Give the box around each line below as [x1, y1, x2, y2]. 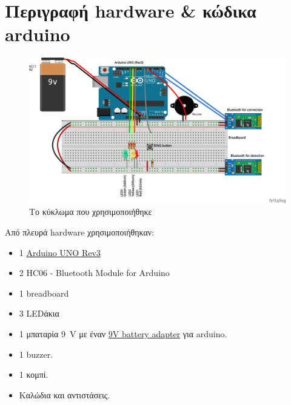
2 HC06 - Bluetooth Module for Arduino [19, 266, 170, 279]
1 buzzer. [19, 347, 53, 360]
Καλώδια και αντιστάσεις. [19, 388, 110, 401]
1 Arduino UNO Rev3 [19, 246, 101, 258]
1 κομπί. [19, 368, 48, 381]
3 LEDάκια [19, 307, 59, 320]
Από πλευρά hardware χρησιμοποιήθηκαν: [5, 226, 155, 239]
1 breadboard [19, 286, 69, 299]
